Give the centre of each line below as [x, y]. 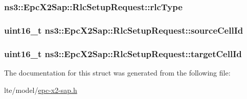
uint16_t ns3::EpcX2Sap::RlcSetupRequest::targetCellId [123, 53]
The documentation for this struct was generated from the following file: [117, 72]
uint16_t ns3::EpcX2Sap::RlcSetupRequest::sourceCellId [124, 30]
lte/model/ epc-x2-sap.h [41, 90]
